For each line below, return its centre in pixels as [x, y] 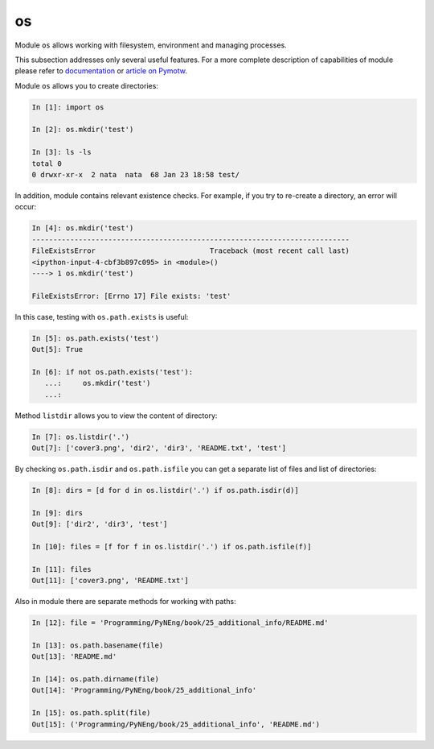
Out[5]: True [57, 350]
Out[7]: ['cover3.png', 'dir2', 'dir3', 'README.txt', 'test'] [159, 448]
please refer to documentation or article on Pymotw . [101, 71]
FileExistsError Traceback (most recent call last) [190, 251]
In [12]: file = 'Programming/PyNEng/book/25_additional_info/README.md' [180, 623]
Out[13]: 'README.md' [74, 657]
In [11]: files [61, 569]
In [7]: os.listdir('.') [81, 437]
